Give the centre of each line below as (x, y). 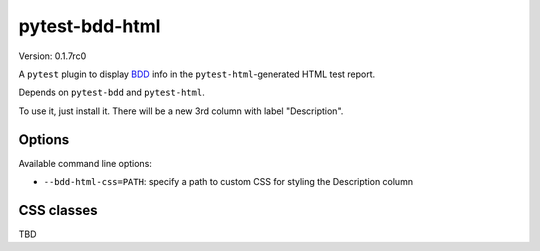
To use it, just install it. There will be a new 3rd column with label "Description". (181, 111)
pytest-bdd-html (89, 26)
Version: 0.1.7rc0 (52, 56)
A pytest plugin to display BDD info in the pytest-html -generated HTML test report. (197, 74)
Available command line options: (85, 163)
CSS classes (58, 210)
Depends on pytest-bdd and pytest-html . (111, 92)
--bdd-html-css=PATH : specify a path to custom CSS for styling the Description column (228, 182)
